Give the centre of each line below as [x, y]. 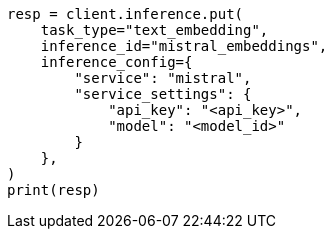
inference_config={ [116, 62]
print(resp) [53, 190]
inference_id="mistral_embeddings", [184, 46]
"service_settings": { [163, 94]
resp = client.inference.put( [125, 14]
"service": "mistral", [163, 78]
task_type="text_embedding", [154, 30]
